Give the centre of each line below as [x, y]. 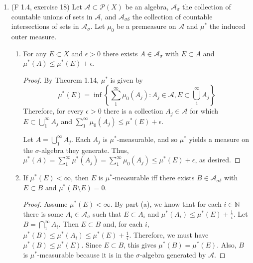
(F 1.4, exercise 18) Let [47, 6]
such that [107, 213]
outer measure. [34, 36]
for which [204, 111]
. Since [91, 245]
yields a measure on [219, 139]
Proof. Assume [45, 204]
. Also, [227, 245]
